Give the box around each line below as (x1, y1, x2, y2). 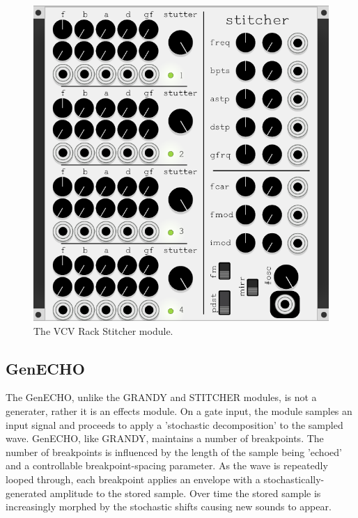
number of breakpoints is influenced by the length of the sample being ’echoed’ (6, 444, 342, 459)
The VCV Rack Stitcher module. (33, 323, 173, 338)
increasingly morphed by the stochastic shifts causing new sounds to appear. (6, 499, 332, 514)
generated (6, 485, 47, 500)
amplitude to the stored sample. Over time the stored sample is (49, 485, 321, 500)
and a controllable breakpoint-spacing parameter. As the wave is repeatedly (6, 458, 328, 473)
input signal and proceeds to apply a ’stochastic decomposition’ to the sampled (6, 417, 343, 432)
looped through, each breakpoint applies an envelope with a (6, 472, 260, 486)
